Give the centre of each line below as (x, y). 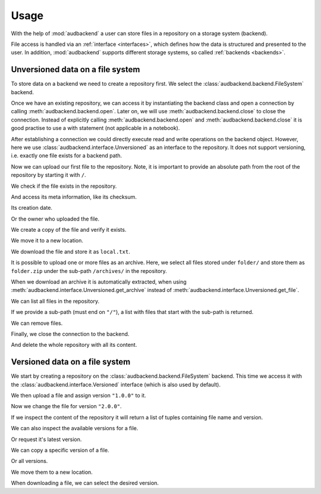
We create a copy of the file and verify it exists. (69, 230)
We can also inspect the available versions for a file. (75, 428)
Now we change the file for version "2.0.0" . (66, 406)
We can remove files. (37, 323)
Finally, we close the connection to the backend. (70, 334)
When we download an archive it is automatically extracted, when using (99, 282)
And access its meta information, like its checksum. (74, 197)
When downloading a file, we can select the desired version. (85, 483)
